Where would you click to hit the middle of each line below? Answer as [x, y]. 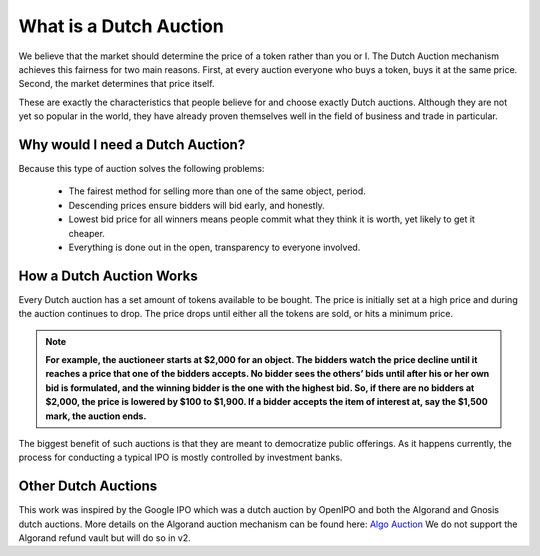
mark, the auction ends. [96, 416]
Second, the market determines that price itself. [116, 84]
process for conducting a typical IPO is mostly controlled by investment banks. [180, 457]
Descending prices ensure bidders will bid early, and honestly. [196, 205]
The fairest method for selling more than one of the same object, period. [217, 191]
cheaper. [86, 233]
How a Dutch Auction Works [108, 275]
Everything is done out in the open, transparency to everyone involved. [214, 247]
